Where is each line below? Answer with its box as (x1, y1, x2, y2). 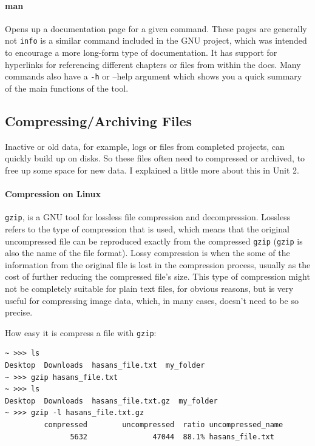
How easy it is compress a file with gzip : (5, 326, 157, 339)
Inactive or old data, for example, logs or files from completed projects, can (5, 140, 285, 152)
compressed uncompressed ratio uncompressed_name (44, 420, 283, 429)
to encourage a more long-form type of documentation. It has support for (5, 46, 277, 59)
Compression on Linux (5, 188, 101, 200)
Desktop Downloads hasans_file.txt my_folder (5, 360, 205, 370)
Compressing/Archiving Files (5, 111, 192, 130)
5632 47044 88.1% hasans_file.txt (70, 432, 274, 441)
